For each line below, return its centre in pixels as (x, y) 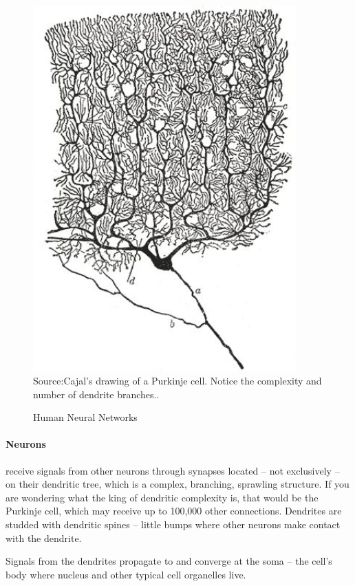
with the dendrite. (44, 538)
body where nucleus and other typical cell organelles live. (126, 574)
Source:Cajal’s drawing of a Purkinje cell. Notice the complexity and (177, 381)
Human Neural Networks (85, 417)
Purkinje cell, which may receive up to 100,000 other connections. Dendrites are (174, 511)
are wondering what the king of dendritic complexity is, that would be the (162, 497)
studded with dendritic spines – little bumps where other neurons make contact (173, 524)
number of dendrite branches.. (96, 394)
